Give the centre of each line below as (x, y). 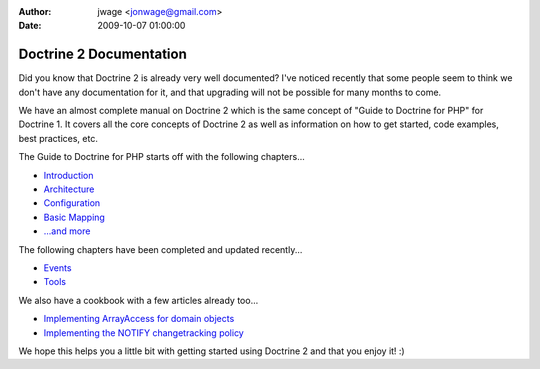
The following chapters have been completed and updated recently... (160, 249)
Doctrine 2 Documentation (102, 54)
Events (57, 267)
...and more (67, 231)
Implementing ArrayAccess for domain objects (139, 319)
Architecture (69, 189)
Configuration (72, 203)
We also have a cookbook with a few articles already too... (138, 300)
